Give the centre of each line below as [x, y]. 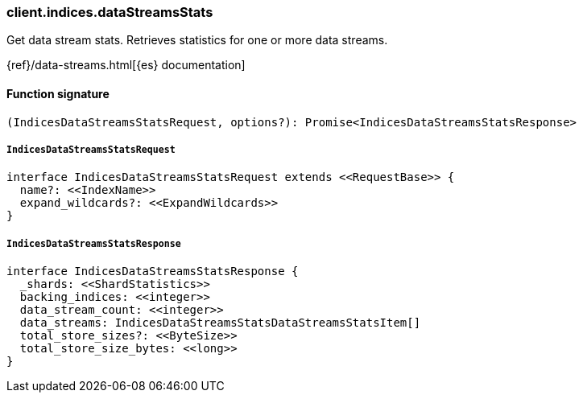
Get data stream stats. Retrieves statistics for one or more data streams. [197, 40]
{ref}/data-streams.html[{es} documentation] [126, 65]
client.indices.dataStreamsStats [110, 12]
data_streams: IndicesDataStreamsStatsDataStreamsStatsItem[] [220, 323]
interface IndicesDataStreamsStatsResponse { [153, 271]
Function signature [58, 93]
